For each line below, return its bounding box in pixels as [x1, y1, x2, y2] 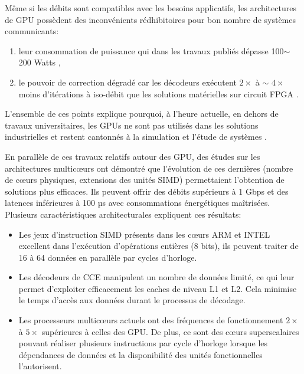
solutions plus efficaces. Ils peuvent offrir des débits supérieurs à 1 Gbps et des [5, 185, 289, 197]
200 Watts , [18, 56, 61, 68]
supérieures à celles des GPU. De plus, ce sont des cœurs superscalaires [41, 325, 299, 337]
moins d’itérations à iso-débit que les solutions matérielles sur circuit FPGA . [18, 87, 299, 100]
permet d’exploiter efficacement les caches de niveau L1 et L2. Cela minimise [18, 282, 297, 294]
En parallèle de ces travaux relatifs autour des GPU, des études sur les [5, 150, 260, 162]
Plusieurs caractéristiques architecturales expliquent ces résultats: [5, 208, 241, 220]
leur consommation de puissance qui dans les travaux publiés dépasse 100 [18, 44, 284, 57]
